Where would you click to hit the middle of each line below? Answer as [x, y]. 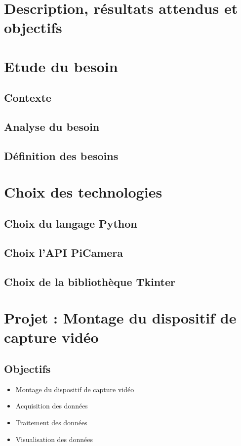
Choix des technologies [83, 192]
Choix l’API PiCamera [64, 252]
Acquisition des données [52, 406]
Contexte [28, 98]
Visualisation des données [54, 439]
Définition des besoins [61, 155]
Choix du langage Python [71, 223]
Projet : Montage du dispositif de [120, 318]
